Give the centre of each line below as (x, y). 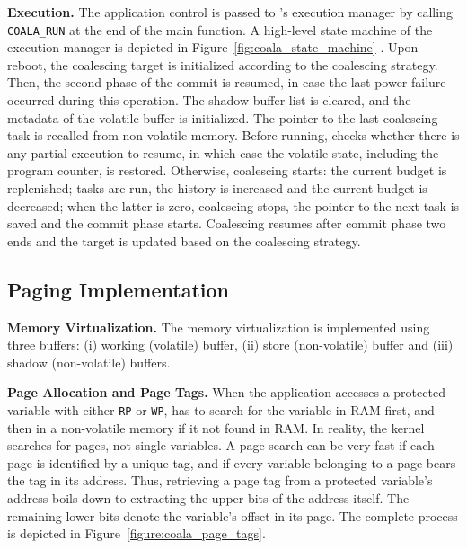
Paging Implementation (118, 289)
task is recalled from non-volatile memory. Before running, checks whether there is (233, 135)
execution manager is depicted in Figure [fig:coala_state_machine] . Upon (213, 47)
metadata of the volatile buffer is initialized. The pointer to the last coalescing (223, 117)
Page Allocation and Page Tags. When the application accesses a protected (226, 392)
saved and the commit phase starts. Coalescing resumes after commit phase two (227, 223)
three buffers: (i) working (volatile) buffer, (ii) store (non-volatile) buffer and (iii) (230, 345)
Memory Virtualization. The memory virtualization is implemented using (219, 327)
